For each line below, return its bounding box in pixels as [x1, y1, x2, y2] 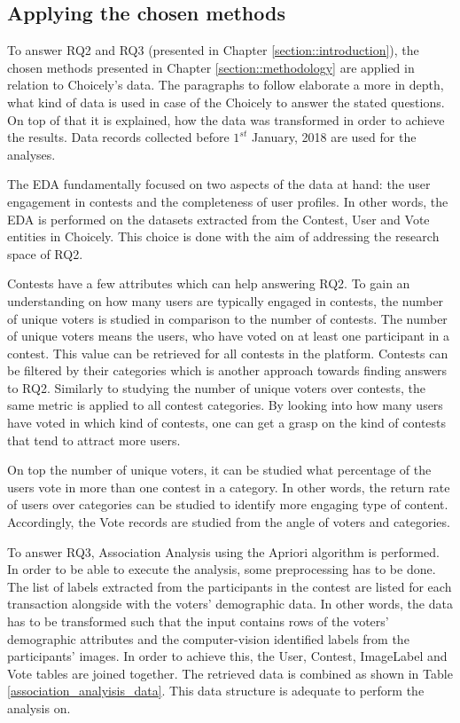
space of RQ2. [7, 244, 83, 263]
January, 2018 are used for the [251, 128, 417, 146]
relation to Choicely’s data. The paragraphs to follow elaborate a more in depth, [7, 75, 444, 94]
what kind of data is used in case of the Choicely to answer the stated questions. [7, 92, 445, 111]
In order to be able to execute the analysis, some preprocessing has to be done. [7, 560, 436, 578]
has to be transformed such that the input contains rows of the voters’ [7, 612, 389, 631]
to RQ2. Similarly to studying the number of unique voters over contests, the [7, 378, 425, 397]
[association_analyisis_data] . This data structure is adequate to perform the [7, 681, 425, 700]
